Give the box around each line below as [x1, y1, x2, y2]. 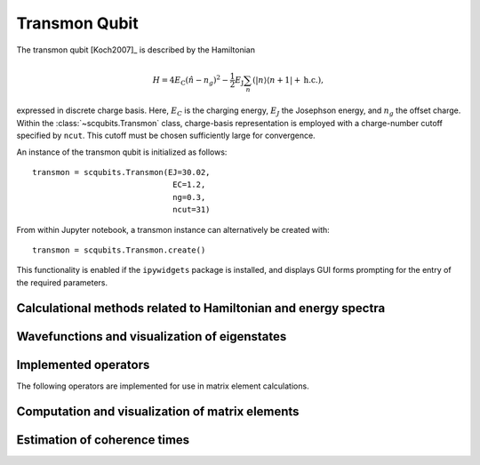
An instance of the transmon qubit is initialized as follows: [16, 147, 228, 157]
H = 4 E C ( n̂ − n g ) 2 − [152, 74, 229, 87]
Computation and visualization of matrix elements [16, 404, 300, 419]
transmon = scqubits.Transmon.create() [32, 245, 206, 255]
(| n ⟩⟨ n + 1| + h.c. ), [252, 75, 324, 84]
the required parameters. [16, 277, 108, 288]
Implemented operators [16, 357, 150, 373]
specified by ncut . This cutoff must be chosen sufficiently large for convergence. [16, 130, 316, 141]
